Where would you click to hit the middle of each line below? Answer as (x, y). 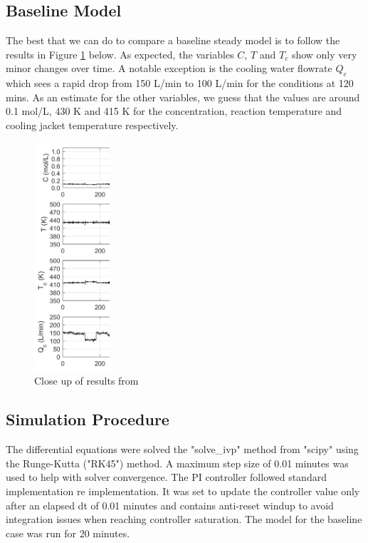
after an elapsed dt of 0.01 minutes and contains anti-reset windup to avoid (170, 505)
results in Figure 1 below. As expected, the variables (120, 54)
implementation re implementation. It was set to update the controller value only (183, 491)
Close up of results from (86, 381)
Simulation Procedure (88, 419)
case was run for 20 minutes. (68, 533)
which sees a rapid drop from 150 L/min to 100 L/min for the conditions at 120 (180, 83)
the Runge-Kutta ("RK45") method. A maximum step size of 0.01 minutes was (177, 463)
